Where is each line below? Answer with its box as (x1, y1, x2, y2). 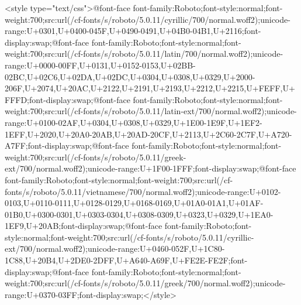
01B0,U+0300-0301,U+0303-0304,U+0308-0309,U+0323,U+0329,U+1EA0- (5, 208, 274, 220)
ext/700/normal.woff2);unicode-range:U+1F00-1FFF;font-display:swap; (5, 162, 260, 174)
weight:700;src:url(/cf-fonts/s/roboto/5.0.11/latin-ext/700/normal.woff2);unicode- (5, 105, 297, 117)
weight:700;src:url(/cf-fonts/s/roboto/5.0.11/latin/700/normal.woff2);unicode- (5, 47, 283, 60)
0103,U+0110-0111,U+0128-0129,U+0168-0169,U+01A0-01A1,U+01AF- (5, 197, 264, 209)
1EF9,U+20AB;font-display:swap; (5, 220, 125, 232)
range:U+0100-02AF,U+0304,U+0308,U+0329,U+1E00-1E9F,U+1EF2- (5, 116, 262, 128)
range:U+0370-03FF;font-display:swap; (5, 288, 144, 300)
